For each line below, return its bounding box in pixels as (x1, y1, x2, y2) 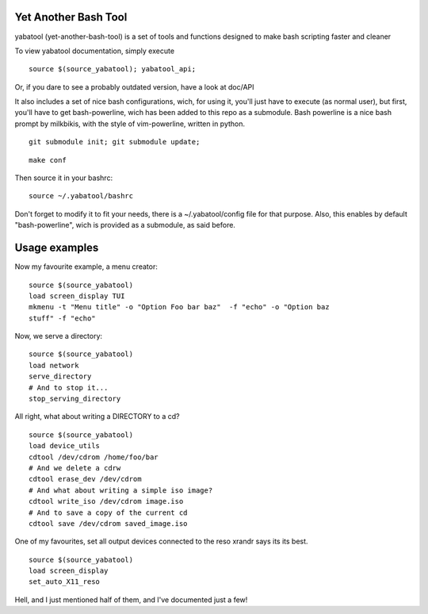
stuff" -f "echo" (29, 313, 96, 323)
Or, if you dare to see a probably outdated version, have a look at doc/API (14, 82, 254, 91)
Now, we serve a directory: (14, 332, 103, 341)
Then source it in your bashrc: (14, 173, 113, 182)
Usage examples (14, 241, 99, 255)
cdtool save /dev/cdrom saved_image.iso (29, 519, 188, 528)
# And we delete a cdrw (29, 463, 121, 472)
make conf (29, 155, 67, 164)
